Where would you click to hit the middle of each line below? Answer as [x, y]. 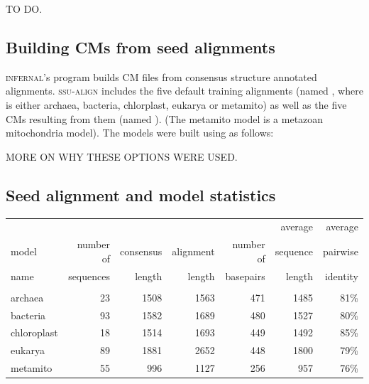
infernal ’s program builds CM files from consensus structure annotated [161, 76]
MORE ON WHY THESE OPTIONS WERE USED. [122, 156]
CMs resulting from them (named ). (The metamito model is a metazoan [165, 118]
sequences [89, 276]
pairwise [341, 251]
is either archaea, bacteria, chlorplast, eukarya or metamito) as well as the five [176, 104]
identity [341, 276]
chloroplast [34, 332]
